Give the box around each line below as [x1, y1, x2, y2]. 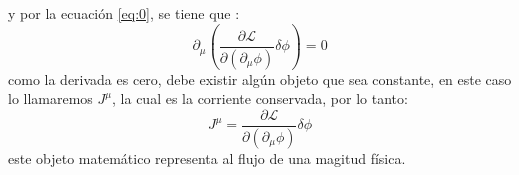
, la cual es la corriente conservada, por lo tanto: [112, 88, 408, 109]
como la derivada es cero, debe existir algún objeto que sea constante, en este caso [8, 68, 512, 89]
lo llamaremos [8, 88, 93, 109]
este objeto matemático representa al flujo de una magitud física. [8, 147, 406, 168]
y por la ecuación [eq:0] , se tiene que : [8, 3, 240, 23]
